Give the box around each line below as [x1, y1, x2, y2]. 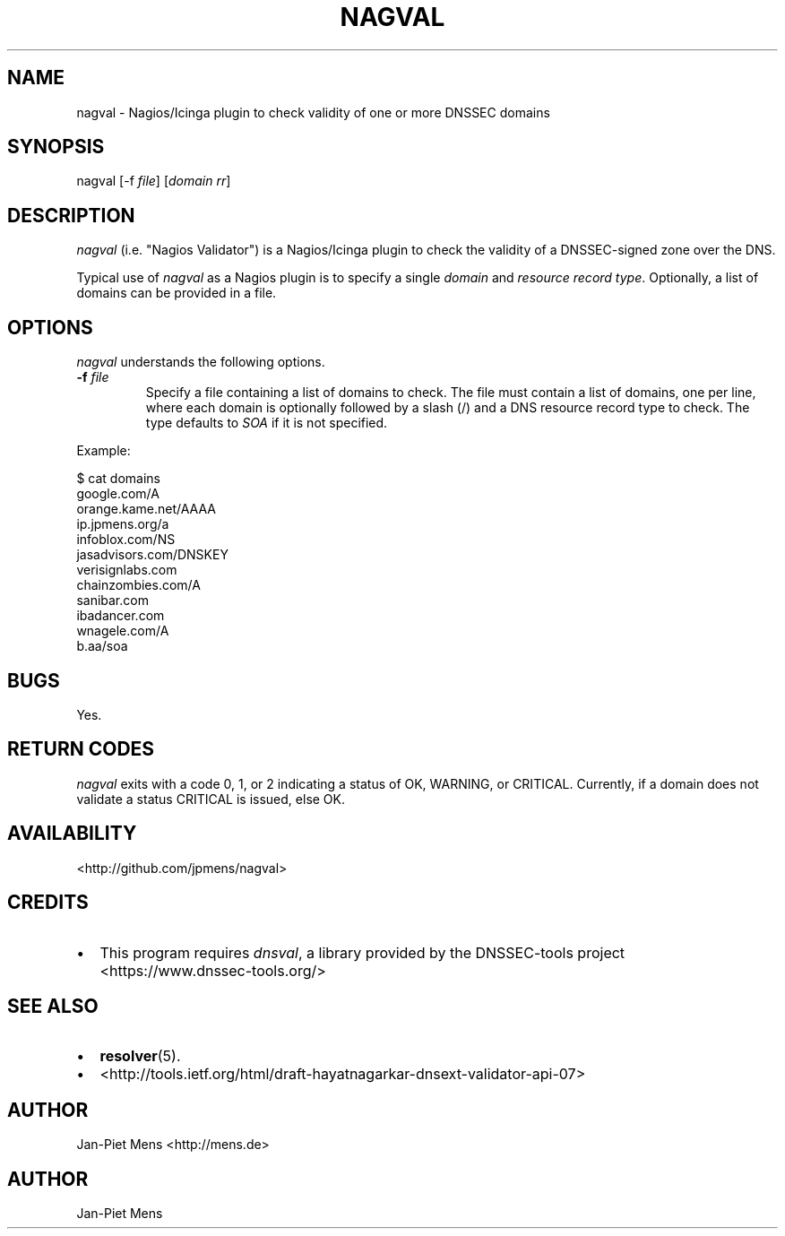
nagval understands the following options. [76, 354, 325, 370]
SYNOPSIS [7, 135, 105, 159]
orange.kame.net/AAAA [76, 501, 216, 517]
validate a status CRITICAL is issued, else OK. [76, 791, 346, 807]
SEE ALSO [7, 994, 99, 1017]
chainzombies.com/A [76, 577, 201, 593]
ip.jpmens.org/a [76, 516, 169, 532]
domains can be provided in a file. [76, 285, 277, 301]
